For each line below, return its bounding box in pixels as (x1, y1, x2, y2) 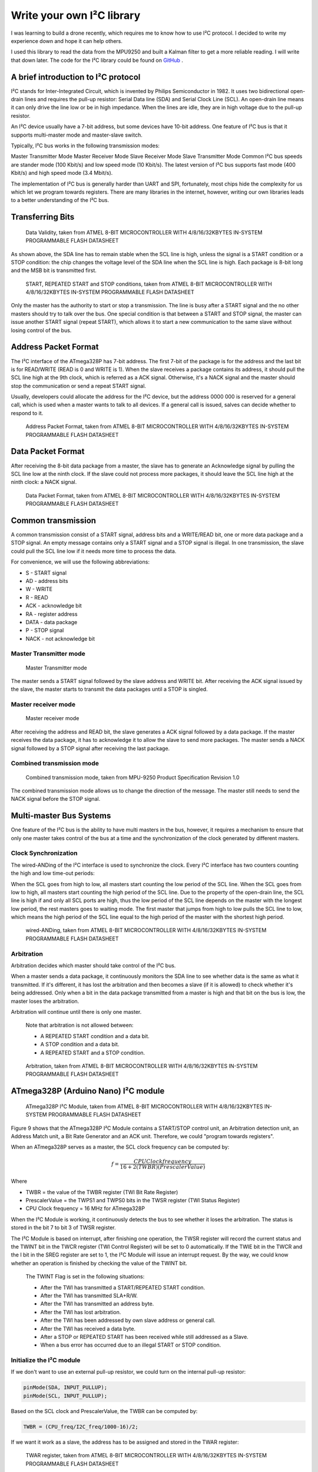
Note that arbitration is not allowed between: (25, 1022, 134, 1029)
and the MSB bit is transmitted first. (11, 267, 97, 274)
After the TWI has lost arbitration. (40, 1308, 121, 1315)
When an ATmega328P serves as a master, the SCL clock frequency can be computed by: (11, 1143, 230, 1151)
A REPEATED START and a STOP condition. (40, 1049, 145, 1056)
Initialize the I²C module (11, 1356, 81, 1364)
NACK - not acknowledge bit (25, 635, 95, 642)
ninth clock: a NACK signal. (11, 479, 77, 486)
